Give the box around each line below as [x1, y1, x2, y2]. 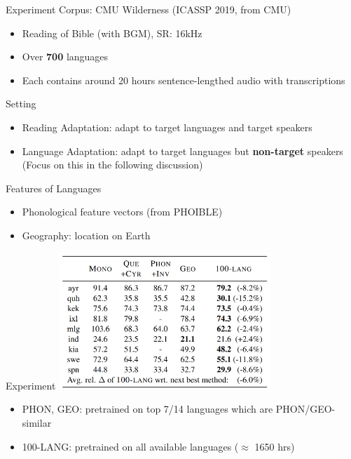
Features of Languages [6, 180, 102, 195]
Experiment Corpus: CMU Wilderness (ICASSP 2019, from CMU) [6, 2, 291, 16]
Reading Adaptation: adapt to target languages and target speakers [22, 119, 312, 134]
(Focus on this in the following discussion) [22, 157, 203, 172]
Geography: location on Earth [22, 227, 151, 242]
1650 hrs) [254, 439, 295, 453]
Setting [6, 96, 36, 111]
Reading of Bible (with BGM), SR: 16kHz [22, 25, 202, 40]
